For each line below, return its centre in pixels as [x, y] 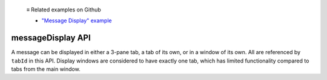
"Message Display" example [77, 20]
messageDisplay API [51, 38]
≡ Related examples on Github [64, 10]
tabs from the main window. [46, 69]
